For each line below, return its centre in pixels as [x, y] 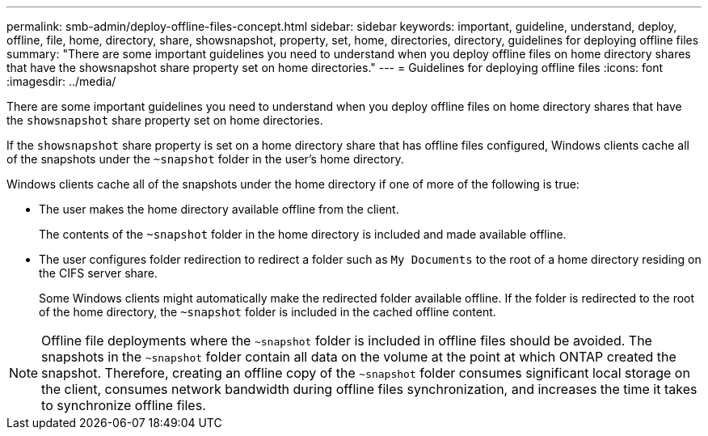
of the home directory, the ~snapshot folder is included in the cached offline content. [268, 312]
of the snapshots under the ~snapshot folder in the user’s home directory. [205, 159]
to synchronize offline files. [124, 405]
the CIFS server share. [98, 273]
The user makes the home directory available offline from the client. [219, 209]
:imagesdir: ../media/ [61, 81]
